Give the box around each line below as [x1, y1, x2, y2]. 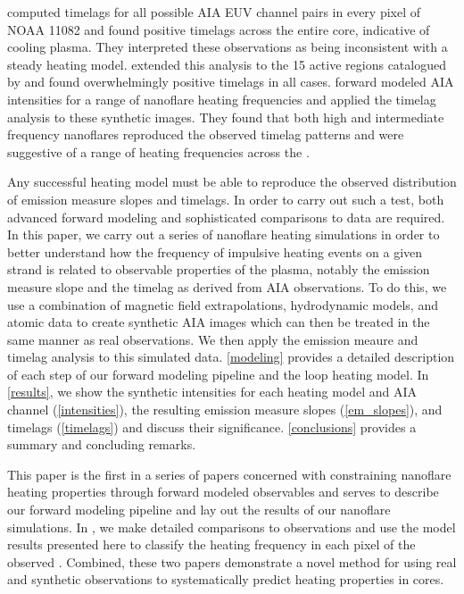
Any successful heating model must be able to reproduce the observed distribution [7, 172, 457, 191]
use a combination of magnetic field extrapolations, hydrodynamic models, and [7, 295, 438, 314]
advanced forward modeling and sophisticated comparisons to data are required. [7, 207, 445, 226]
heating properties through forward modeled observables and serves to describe [7, 482, 439, 501]
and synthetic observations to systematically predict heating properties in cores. [7, 570, 444, 589]
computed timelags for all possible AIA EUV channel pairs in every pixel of [7, 3, 421, 21]
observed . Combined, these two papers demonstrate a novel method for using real [7, 552, 457, 571]
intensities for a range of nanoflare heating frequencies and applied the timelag [7, 89, 436, 108]
